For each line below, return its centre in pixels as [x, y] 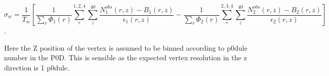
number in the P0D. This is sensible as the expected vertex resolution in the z [126, 58]
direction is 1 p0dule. [37, 67]
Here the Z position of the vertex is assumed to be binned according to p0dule [126, 47]
